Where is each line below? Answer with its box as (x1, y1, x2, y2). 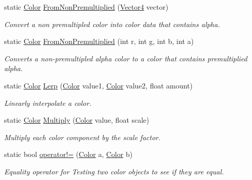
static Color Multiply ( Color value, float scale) (4, 115, 149, 125)
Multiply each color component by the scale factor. (4, 131, 161, 142)
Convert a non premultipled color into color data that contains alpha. (4, 18, 220, 29)
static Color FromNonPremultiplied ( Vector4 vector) (4, 2, 169, 12)
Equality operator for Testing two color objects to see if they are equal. (4, 166, 224, 176)
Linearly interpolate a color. (4, 97, 91, 108)
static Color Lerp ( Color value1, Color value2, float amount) (4, 80, 193, 91)
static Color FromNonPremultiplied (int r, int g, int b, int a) (4, 36, 194, 47)
